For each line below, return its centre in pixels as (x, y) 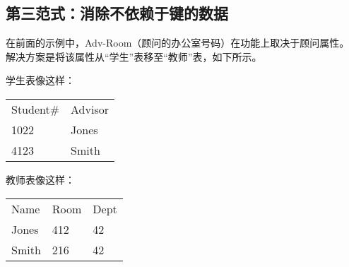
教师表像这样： (40, 179)
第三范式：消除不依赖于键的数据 (117, 13)
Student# (36, 109)
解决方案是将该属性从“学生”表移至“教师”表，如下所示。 (134, 56)
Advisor (90, 109)
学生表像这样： (40, 80)
